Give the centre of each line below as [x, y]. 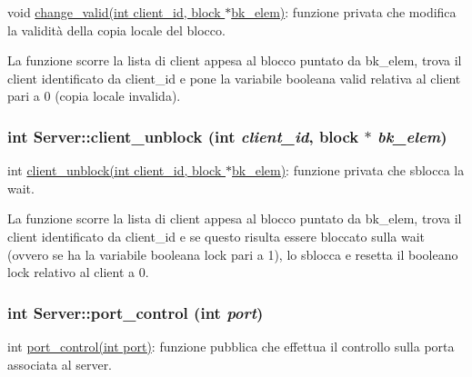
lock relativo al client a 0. [78, 272]
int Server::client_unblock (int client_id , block [183, 136]
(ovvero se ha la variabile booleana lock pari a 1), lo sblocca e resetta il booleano [233, 254]
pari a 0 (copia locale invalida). [94, 96]
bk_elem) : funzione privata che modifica [344, 12]
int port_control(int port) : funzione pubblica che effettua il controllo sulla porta [231, 346]
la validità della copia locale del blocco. [116, 30]
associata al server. [60, 364]
